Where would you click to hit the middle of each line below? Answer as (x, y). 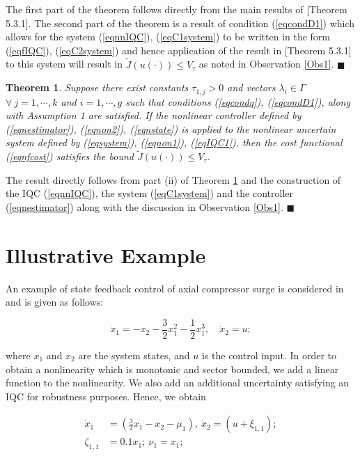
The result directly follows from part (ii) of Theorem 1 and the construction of (173, 179)
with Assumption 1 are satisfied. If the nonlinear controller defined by (154, 115)
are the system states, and (134, 355)
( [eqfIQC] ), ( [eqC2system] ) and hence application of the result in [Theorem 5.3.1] (179, 50)
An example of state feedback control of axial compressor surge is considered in (175, 288)
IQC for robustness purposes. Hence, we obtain (106, 396)
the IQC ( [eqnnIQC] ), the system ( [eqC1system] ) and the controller (149, 193)
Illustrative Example (106, 254)
